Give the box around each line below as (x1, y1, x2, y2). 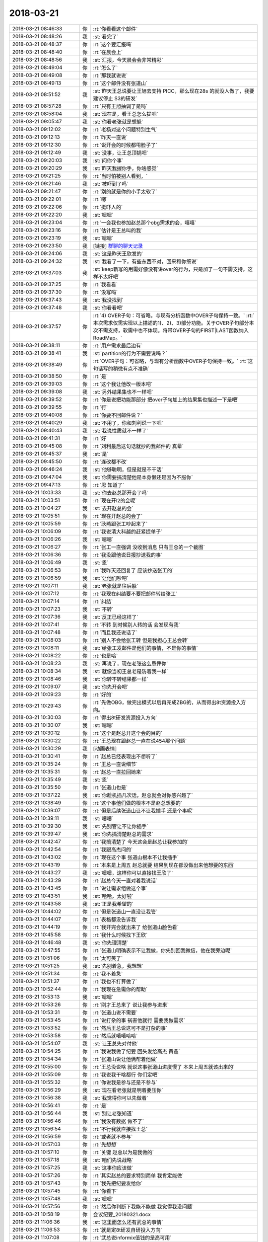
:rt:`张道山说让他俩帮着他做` (93, 1056, 158, 1063)
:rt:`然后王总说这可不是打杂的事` (93, 1024, 168, 1031)
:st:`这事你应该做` (93, 1164, 134, 1171)
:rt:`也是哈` (93, 652, 118, 659)
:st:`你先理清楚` (93, 939, 129, 946)
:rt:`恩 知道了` (93, 481, 124, 488)
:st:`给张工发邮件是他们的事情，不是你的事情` (93, 644, 198, 651)
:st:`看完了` (93, 33, 119, 40)
